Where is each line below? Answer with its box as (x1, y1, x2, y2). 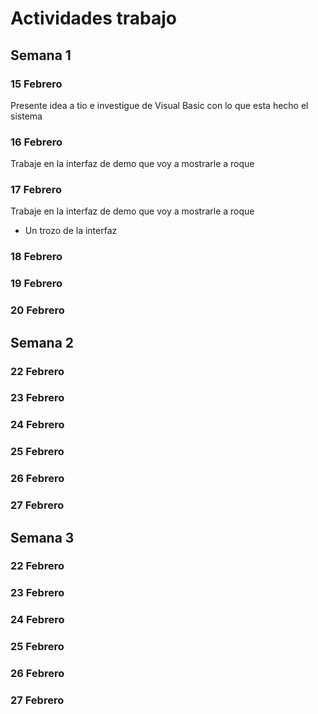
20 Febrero (10, 303, 65, 317)
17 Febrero (10, 183, 62, 197)
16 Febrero (10, 135, 63, 149)
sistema (10, 110, 43, 122)
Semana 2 (10, 334, 75, 351)
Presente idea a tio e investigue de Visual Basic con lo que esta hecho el (10, 99, 309, 111)
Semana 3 (10, 529, 75, 546)
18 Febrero (10, 250, 63, 264)
